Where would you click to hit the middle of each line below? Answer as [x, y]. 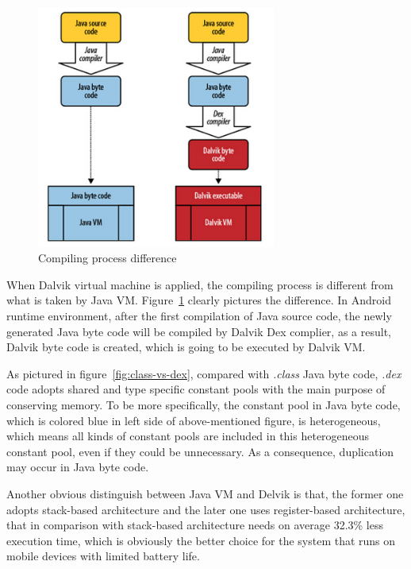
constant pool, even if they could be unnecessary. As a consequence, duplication [200, 451]
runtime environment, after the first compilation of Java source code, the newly [199, 316]
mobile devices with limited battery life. [103, 556]
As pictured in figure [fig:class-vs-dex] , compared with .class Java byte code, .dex [204, 373]
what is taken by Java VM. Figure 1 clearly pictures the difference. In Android [199, 300]
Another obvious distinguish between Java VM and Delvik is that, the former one [205, 493]
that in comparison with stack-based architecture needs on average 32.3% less [195, 525]
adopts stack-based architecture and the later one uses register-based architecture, [206, 509]
